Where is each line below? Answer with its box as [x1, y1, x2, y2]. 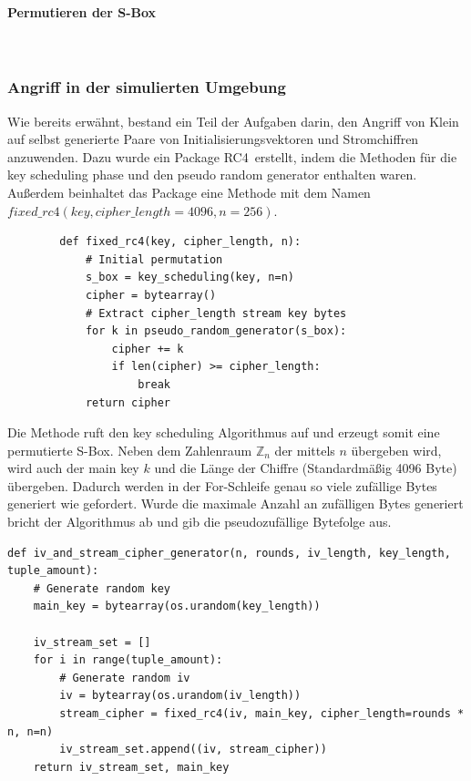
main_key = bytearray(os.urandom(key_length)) [33, 600, 321, 613]
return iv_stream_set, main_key [33, 760, 230, 774]
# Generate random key [33, 581, 170, 595]
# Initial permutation [85, 252, 223, 266]
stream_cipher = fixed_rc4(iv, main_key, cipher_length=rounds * [59, 707, 465, 721]
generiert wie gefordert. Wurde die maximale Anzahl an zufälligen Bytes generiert [7, 494, 464, 513]
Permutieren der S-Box [7, 2, 157, 21]
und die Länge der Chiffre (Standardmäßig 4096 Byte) [154, 458, 457, 478]
